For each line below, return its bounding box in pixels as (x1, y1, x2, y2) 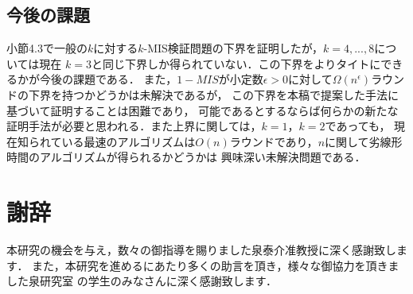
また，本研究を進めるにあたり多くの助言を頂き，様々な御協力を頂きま (32, 257, 399, 273)
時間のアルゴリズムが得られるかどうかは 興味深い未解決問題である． (6, 149, 366, 165)
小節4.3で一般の (6, 40, 88, 56)
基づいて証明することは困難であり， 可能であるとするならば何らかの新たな (6, 102, 399, 118)
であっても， (325, 118, 391, 134)
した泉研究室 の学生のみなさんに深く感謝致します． (6, 273, 278, 289)
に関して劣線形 (325, 133, 403, 149)
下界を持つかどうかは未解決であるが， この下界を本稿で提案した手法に (28, 86, 399, 103)
